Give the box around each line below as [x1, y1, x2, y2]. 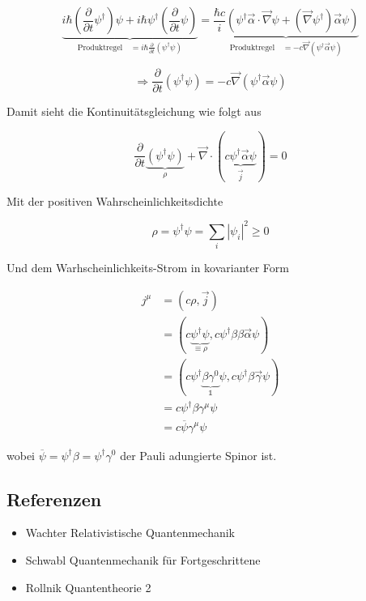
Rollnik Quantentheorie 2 [25, 578, 151, 595]
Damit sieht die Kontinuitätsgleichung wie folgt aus [6, 103, 262, 120]
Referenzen [6, 486, 102, 511]
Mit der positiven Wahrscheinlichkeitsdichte [6, 192, 223, 209]
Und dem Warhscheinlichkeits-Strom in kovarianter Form [6, 259, 290, 276]
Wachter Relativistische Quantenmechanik [25, 524, 236, 541]
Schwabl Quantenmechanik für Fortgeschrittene [25, 551, 261, 568]
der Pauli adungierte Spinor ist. [120, 446, 277, 463]
